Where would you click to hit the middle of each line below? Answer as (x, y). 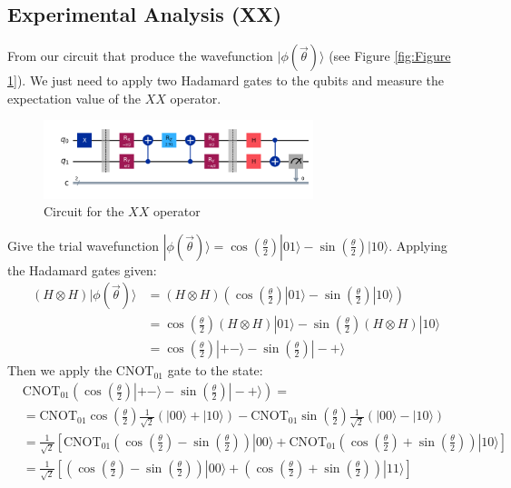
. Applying (418, 245)
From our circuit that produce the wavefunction (140, 56)
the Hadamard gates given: (82, 269)
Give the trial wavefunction (83, 245)
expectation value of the (74, 98)
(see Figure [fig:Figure (390, 56)
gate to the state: (215, 370)
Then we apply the (60, 370)
